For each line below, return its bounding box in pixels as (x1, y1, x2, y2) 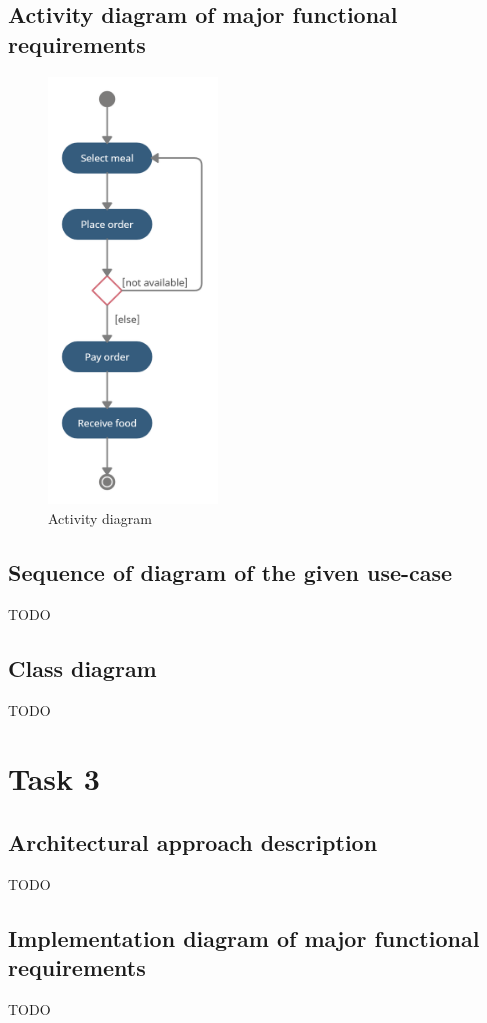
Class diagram (8, 652, 157, 683)
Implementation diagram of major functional (8, 922, 480, 953)
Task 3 (8, 758, 100, 799)
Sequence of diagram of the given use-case (8, 556, 453, 587)
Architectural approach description (8, 826, 378, 857)
